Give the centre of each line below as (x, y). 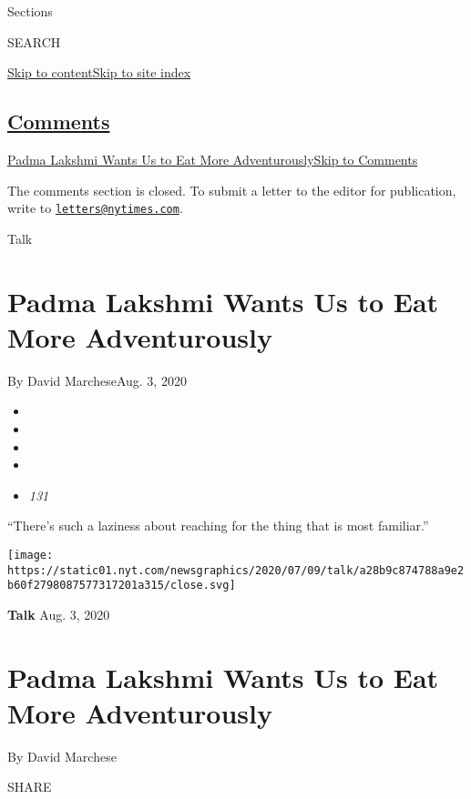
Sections (30, 11)
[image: (31, 555)
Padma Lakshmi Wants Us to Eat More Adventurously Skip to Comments (213, 159)
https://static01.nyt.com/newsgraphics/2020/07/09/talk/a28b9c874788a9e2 (236, 570)
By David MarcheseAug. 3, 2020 (97, 380)
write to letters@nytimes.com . (95, 208)
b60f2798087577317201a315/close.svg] (122, 586)
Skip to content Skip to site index (99, 72)
